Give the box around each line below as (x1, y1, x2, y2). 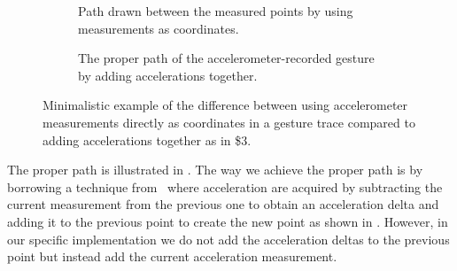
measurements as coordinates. (78, 19, 239, 37)
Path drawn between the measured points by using (78, 2, 353, 19)
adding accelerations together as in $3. (43, 130, 252, 149)
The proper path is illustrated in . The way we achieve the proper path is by (7, 160, 423, 179)
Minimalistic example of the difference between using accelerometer (43, 96, 408, 114)
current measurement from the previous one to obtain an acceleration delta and (7, 195, 439, 213)
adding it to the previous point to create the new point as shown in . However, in (7, 212, 448, 230)
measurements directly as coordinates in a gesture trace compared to (43, 112, 415, 131)
